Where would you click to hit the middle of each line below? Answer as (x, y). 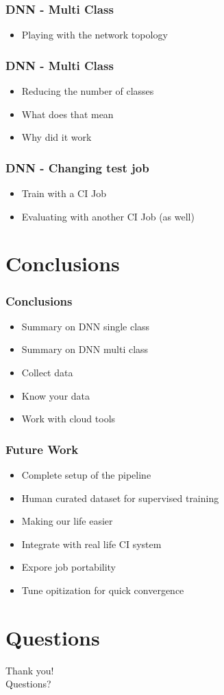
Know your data (56, 395)
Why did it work (57, 137)
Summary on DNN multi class (85, 349)
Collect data (47, 372)
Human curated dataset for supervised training (120, 498)
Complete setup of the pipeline (86, 475)
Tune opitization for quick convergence (103, 590)
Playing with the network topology (95, 35)
